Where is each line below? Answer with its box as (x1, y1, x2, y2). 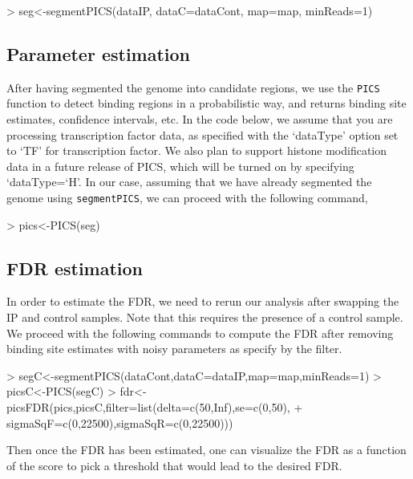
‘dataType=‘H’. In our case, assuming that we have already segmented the (6, 173, 372, 190)
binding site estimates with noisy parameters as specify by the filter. (6, 340, 342, 357)
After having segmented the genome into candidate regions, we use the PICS (6, 79, 380, 95)
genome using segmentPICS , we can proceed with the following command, (6, 189, 368, 206)
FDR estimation (6, 255, 144, 280)
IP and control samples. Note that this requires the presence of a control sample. (6, 309, 403, 326)
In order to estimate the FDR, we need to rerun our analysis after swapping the (6, 293, 399, 310)
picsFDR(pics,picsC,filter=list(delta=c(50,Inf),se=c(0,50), (6, 399, 290, 416)
